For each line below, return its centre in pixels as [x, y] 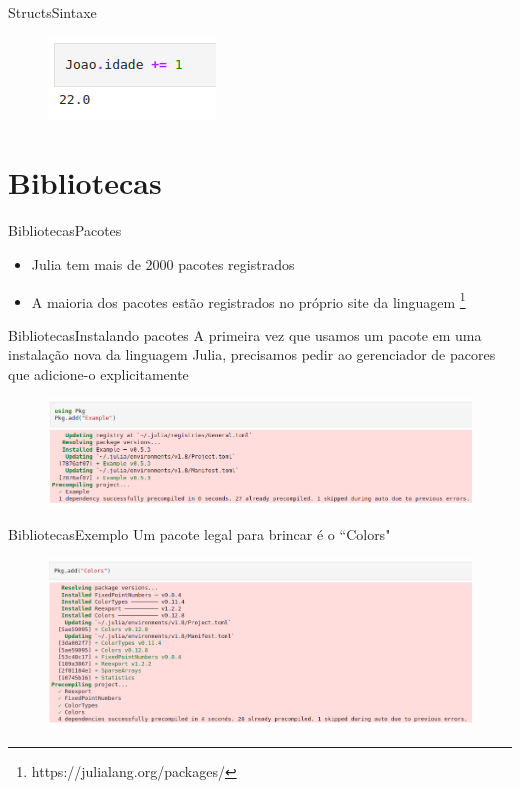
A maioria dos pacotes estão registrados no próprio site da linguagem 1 [248, 300]
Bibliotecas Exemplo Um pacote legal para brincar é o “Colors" [199, 534]
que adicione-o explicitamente [98, 373]
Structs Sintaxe [52, 12]
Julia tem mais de [86, 263]
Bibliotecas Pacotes [65, 230]
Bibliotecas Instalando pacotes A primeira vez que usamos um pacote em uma [245, 334]
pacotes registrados [236, 263]
